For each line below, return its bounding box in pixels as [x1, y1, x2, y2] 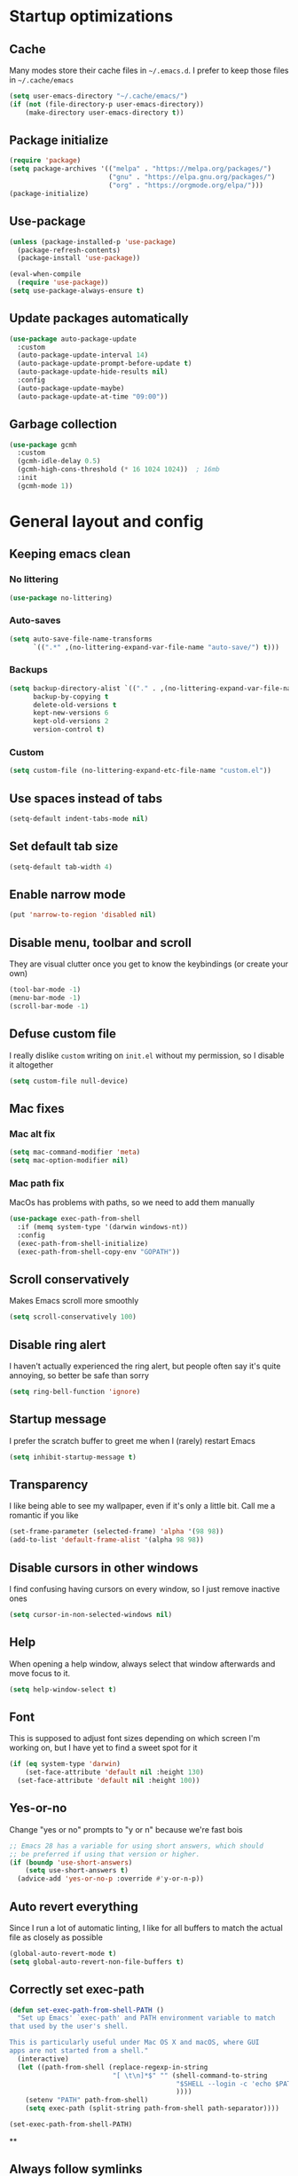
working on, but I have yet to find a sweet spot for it [9, 1742, 198, 1754]
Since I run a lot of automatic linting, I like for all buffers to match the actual [9, 1923, 284, 1933]
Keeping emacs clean [9, 547, 131, 562]
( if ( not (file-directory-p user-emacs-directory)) [9, 99, 204, 108]
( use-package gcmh [9, 440, 77, 449]
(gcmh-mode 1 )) [17, 481, 74, 490]
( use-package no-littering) [9, 593, 114, 603]
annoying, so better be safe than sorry [9, 1370, 149, 1381]
